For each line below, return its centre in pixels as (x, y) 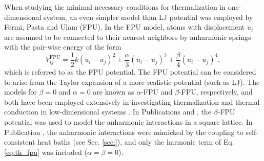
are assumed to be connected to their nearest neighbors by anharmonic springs (128, 37)
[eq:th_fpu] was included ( (46, 152)
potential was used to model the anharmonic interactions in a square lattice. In (128, 122)
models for (21, 92)
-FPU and (157, 92)
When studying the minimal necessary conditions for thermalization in (115, 7)
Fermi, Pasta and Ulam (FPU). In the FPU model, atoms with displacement (125, 27)
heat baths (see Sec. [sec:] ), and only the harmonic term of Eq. (136, 142)
